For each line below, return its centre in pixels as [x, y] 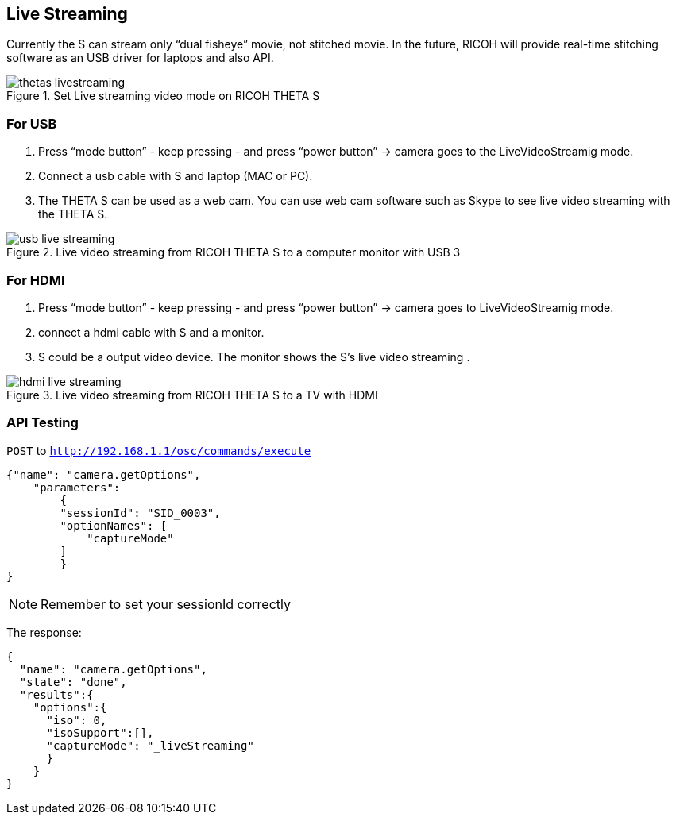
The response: [44, 632]
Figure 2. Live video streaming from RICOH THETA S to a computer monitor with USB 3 [234, 252]
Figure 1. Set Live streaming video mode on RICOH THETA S [163, 96]
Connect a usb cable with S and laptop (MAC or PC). [176, 176]
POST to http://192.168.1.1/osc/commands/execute [159, 450]
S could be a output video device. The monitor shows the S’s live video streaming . [254, 357]
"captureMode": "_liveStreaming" [150, 745]
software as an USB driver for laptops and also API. [140, 58]
